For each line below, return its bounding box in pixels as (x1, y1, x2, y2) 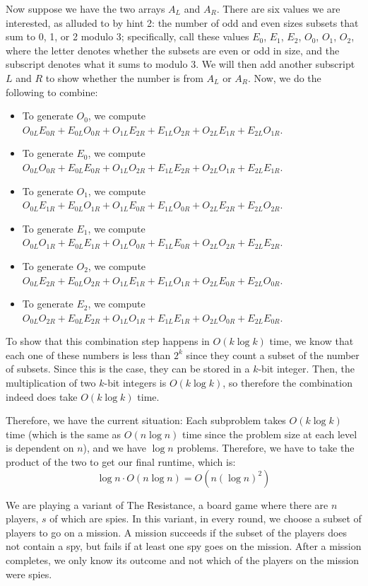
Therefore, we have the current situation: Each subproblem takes (6, 413, 286, 428)
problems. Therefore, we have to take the (177, 440, 355, 455)
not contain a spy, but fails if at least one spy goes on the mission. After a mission (6, 539, 362, 553)
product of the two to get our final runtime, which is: (6, 455, 236, 469)
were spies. (6, 566, 52, 581)
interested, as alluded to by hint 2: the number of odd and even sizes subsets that (6, 15, 359, 30)
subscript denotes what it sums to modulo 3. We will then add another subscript (6, 57, 355, 71)
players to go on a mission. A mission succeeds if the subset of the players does (6, 525, 348, 539)
